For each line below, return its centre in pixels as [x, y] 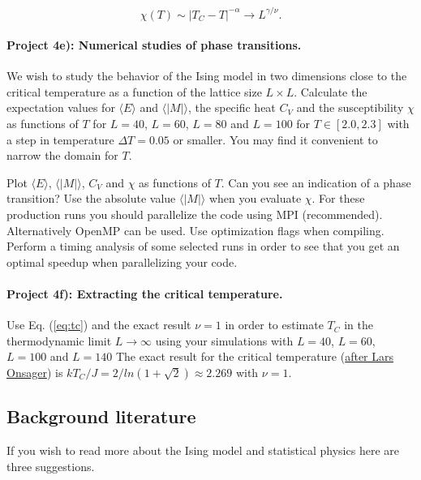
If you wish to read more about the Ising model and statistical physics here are [203, 450]
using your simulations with [224, 340]
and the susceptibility [350, 107]
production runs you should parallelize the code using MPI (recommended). [195, 214]
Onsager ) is [35, 372]
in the [359, 325]
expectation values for [61, 107]
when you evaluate [255, 198]
